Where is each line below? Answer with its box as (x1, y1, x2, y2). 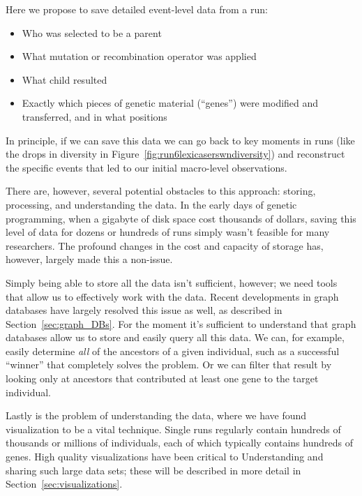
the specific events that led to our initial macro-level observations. (6, 160, 287, 174)
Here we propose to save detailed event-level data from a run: (6, 2, 268, 16)
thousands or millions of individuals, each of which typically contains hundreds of (6, 435, 353, 450)
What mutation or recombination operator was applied (22, 49, 257, 63)
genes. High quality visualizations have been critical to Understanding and (6, 449, 324, 464)
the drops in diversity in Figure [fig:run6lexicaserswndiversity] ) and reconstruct (6, 146, 345, 161)
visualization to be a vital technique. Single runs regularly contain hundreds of (6, 421, 341, 436)
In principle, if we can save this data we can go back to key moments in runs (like (6, 133, 355, 147)
